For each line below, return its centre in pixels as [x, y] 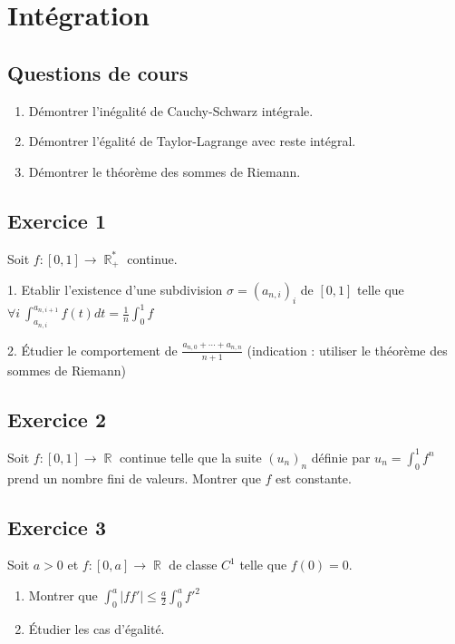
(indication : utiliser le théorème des [347, 350]
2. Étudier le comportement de [92, 350]
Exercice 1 [57, 220]
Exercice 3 [57, 527]
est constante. [314, 478]
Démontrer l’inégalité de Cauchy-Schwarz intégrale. [171, 110]
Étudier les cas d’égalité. [97, 628]
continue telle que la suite [190, 457]
